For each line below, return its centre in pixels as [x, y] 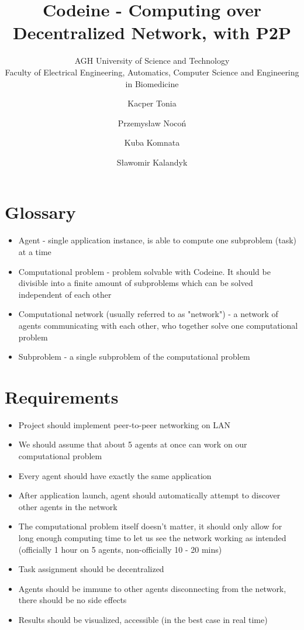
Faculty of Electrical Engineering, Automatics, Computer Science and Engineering [152, 72]
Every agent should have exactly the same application [115, 475]
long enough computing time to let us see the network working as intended [152, 538]
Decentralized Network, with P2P [152, 32]
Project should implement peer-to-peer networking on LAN [125, 424]
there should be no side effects [72, 600]
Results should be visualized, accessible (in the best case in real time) [143, 619]
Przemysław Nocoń [152, 123]
